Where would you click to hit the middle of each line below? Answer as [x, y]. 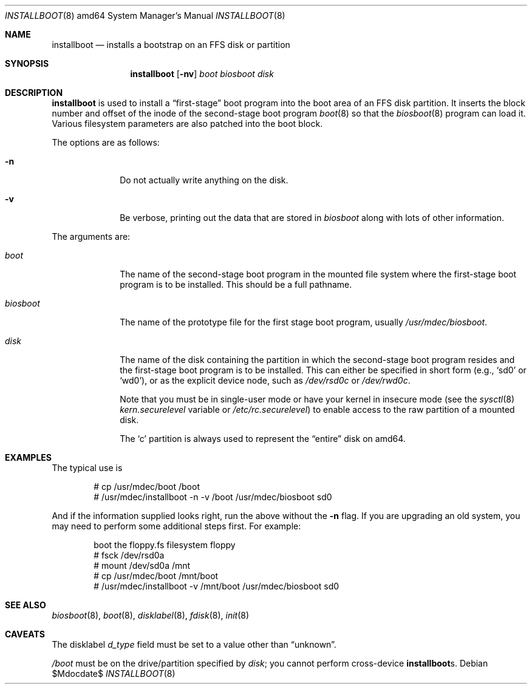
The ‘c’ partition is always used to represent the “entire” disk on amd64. [263, 439]
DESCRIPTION [34, 93]
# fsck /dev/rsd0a [129, 555]
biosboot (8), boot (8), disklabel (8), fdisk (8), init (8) [151, 615]
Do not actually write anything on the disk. [204, 180]
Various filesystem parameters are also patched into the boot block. [187, 124]
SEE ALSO [26, 605]
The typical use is [87, 468]
